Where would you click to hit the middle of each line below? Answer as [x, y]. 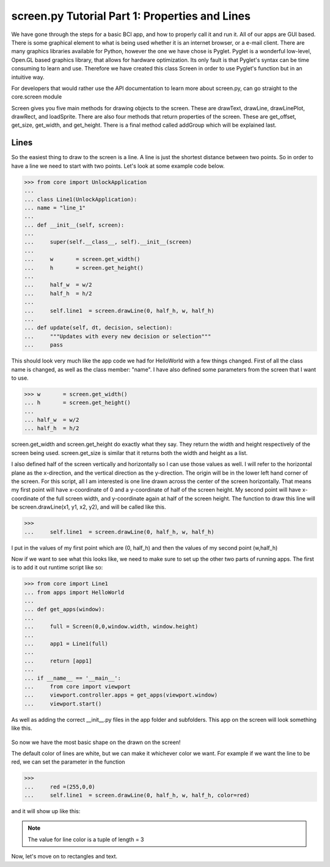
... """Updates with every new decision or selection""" [118, 336]
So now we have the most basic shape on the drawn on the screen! [96, 742]
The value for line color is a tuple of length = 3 [86, 839]
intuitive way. [28, 77]
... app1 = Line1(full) [66, 644]
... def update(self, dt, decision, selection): [98, 328]
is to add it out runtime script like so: [57, 568]
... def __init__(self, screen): [74, 225]
